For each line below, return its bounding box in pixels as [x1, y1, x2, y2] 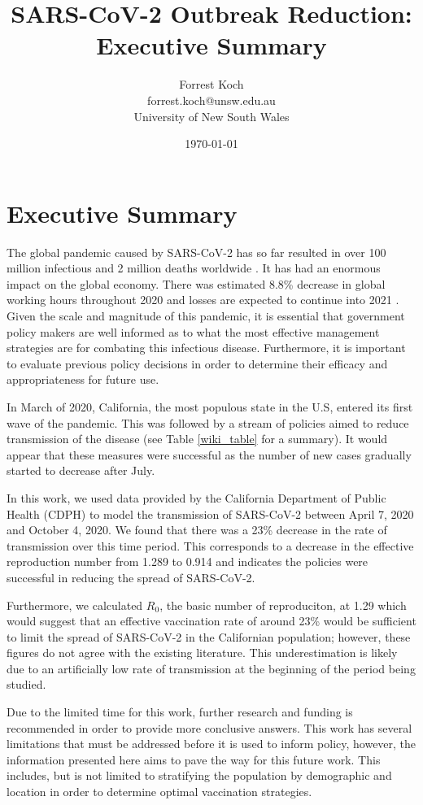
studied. [7, 676, 46, 693]
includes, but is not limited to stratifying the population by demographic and [7, 767, 392, 784]
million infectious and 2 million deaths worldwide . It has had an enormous [7, 259, 381, 276]
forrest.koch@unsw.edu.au [147, 91, 276, 108]
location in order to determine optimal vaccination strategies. [7, 783, 312, 800]
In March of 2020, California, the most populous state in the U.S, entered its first [7, 398, 413, 415]
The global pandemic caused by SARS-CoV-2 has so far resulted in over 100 [7, 243, 386, 260]
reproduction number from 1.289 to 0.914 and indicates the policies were [7, 553, 368, 570]
